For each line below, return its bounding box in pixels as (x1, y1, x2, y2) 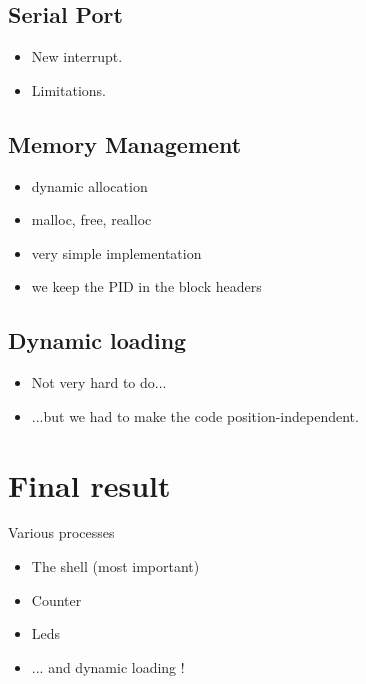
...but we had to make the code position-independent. (31, 405, 359, 426)
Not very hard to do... (31, 372, 167, 393)
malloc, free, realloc (31, 209, 152, 230)
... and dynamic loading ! (31, 656, 185, 677)
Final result (8, 464, 171, 505)
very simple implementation (31, 242, 202, 263)
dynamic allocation (31, 175, 148, 196)
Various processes (8, 522, 115, 543)
